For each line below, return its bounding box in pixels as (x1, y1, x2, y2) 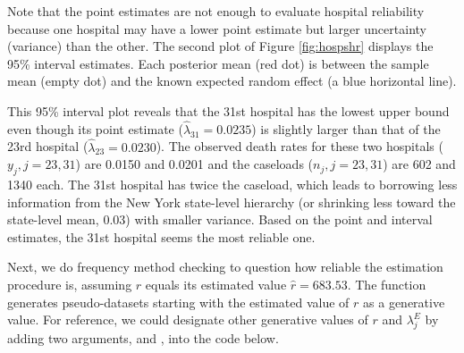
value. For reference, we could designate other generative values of (7, 310, 368, 329)
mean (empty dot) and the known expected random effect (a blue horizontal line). (7, 71, 457, 90)
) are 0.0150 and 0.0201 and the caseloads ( (75, 155, 314, 173)
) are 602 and (383, 155, 456, 173)
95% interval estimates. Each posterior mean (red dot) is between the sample (7, 54, 429, 72)
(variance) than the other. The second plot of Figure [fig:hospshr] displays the (7, 37, 434, 55)
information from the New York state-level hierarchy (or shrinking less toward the (7, 192, 456, 211)
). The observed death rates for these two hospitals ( (156, 137, 443, 155)
